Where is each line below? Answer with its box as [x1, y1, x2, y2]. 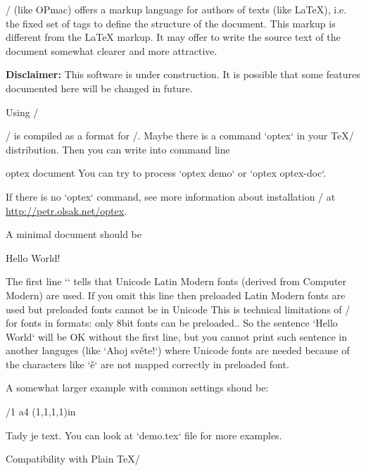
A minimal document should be [6, 227, 141, 241]
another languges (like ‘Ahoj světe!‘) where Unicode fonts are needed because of [6, 343, 350, 358]
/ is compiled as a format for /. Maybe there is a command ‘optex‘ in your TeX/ [6, 128, 354, 143]
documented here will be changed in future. [6, 80, 193, 95]
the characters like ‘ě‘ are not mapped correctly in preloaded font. [6, 356, 289, 371]
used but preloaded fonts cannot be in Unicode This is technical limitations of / [6, 301, 351, 316]
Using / [6, 104, 39, 119]
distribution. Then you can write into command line [6, 142, 230, 156]
